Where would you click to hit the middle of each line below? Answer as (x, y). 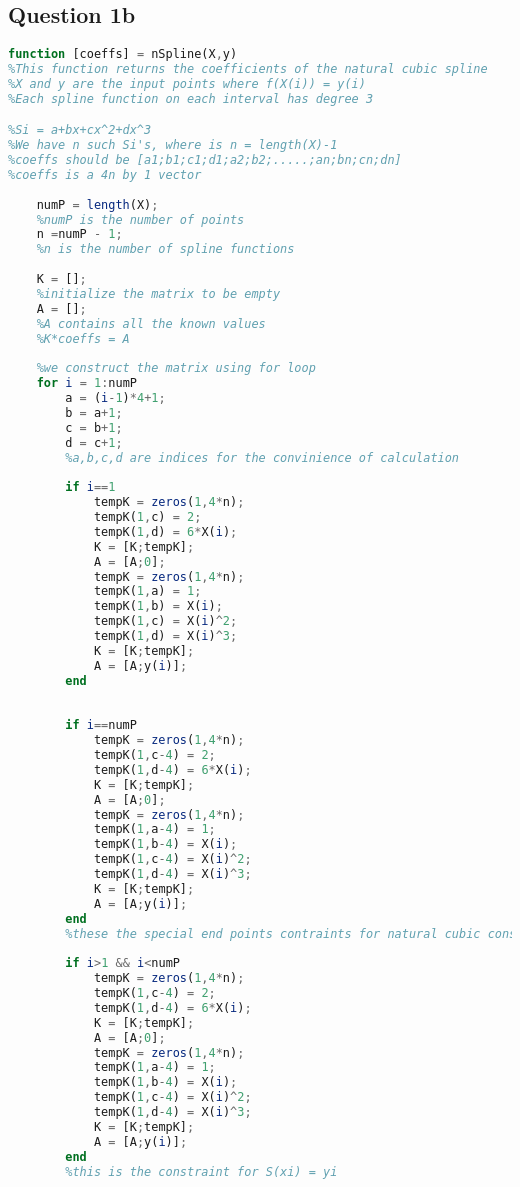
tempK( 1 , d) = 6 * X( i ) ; (165, 531)
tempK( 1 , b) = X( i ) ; (158, 606)
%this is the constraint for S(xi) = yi (201, 1171)
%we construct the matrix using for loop (176, 368)
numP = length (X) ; (97, 204)
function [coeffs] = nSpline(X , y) (123, 54)
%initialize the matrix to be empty (158, 293)
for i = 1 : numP (86, 383)
